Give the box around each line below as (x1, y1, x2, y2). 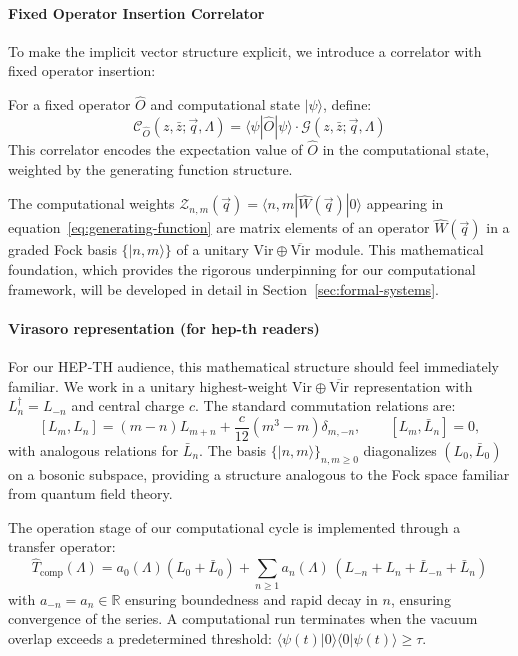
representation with (353, 375, 473, 396)
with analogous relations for (8, 439, 179, 460)
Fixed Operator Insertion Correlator (8, 2, 265, 23)
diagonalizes (363, 439, 437, 460)
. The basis (199, 439, 267, 460)
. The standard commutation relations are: (194, 395, 456, 416)
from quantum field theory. (8, 483, 173, 504)
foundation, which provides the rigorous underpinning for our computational (8, 259, 476, 280)
